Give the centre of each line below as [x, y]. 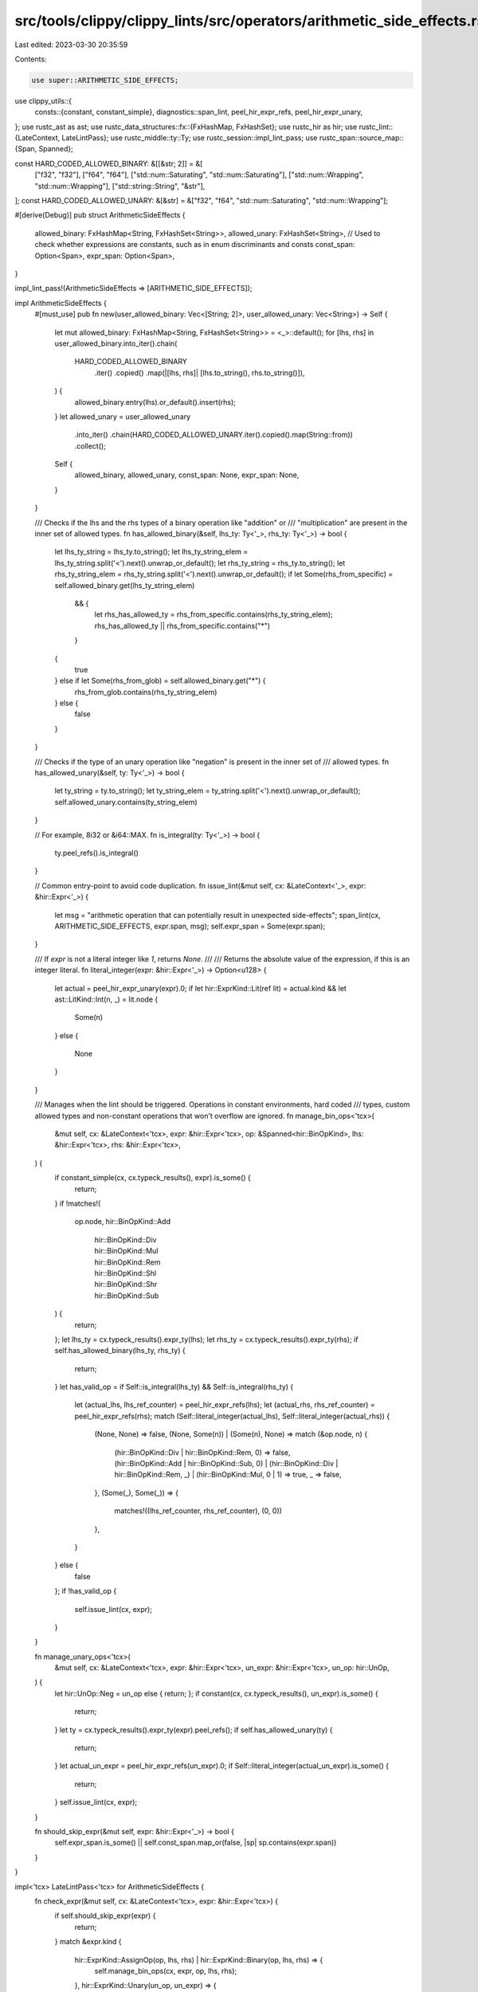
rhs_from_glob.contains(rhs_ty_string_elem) [146, 692]
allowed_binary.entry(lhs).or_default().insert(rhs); [155, 402]
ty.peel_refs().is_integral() [97, 853]
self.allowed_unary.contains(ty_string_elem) [126, 802]
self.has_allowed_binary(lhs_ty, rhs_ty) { [120, 1351]
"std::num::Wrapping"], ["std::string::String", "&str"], [120, 186]
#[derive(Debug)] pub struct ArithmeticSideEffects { [100, 215]
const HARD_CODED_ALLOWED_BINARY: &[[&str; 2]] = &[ [109, 163]
